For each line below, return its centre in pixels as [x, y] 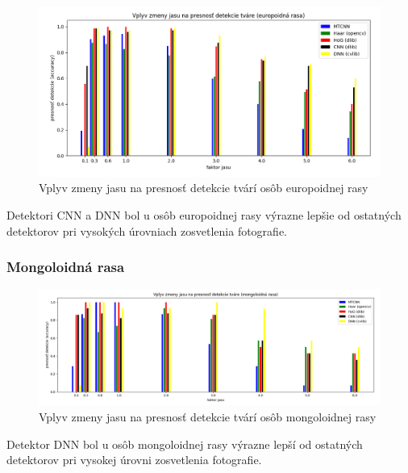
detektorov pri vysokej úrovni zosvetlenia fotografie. [134, 460]
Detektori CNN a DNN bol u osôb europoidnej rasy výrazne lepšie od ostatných [204, 214]
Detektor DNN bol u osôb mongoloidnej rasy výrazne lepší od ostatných [185, 444]
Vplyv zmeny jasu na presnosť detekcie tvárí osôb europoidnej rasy [204, 188]
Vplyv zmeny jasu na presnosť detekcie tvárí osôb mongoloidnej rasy [208, 417]
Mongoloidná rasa [66, 267]
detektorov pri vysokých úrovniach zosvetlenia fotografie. [147, 230]
